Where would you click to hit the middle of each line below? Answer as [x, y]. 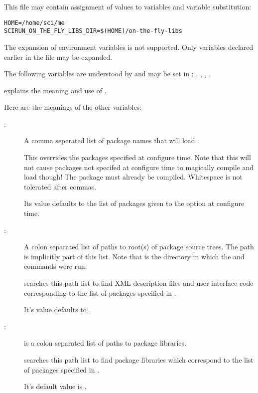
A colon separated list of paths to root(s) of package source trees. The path [139, 247]
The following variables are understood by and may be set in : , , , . [107, 74]
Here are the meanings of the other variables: [73, 107]
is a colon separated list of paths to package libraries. [105, 343]
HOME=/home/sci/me [34, 23]
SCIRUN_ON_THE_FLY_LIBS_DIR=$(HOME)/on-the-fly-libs [93, 31]
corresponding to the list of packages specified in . [100, 293]
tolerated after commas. [60, 186]
